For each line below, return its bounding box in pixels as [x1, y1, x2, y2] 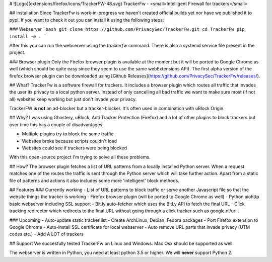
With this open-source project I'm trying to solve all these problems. [9, 154, 151, 160]
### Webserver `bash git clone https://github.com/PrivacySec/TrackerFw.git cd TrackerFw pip [9, 26, 245, 32]
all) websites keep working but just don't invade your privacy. [9, 96, 137, 102]
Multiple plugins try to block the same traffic [22, 131, 114, 137]
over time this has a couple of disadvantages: [9, 121, 104, 128]
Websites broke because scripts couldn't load [22, 138, 117, 144]
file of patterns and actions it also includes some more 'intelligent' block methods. [9, 178, 180, 184]
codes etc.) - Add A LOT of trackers [9, 231, 84, 237]
